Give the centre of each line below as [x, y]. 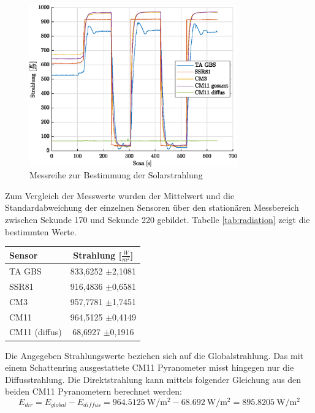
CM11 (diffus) [36, 332]
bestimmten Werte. [41, 231]
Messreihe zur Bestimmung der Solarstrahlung [116, 175]
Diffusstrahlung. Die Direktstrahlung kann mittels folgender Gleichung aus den [153, 379]
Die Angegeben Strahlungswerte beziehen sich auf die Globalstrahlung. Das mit [154, 355]
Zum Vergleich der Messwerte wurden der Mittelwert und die [120, 195]
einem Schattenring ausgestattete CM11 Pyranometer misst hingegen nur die [150, 367]
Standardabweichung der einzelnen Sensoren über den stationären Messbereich [152, 207]
